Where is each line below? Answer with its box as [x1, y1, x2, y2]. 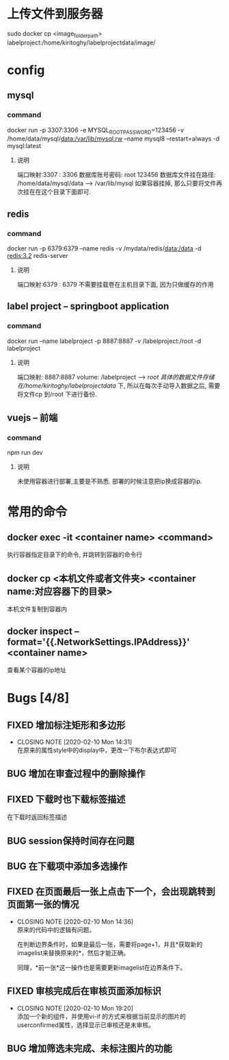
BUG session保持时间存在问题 [7, 835, 135, 847]
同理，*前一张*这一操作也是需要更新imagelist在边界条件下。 [16, 963, 187, 971]
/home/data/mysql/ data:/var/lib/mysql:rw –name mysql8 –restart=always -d [7, 134, 220, 143]
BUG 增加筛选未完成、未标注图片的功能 [7, 1043, 172, 1055]
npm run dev [7, 449, 43, 457]
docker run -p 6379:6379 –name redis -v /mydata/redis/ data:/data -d [7, 244, 202, 252]
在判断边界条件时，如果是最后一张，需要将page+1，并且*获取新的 [16, 940, 203, 948]
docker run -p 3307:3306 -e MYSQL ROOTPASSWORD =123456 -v [7, 126, 185, 136]
